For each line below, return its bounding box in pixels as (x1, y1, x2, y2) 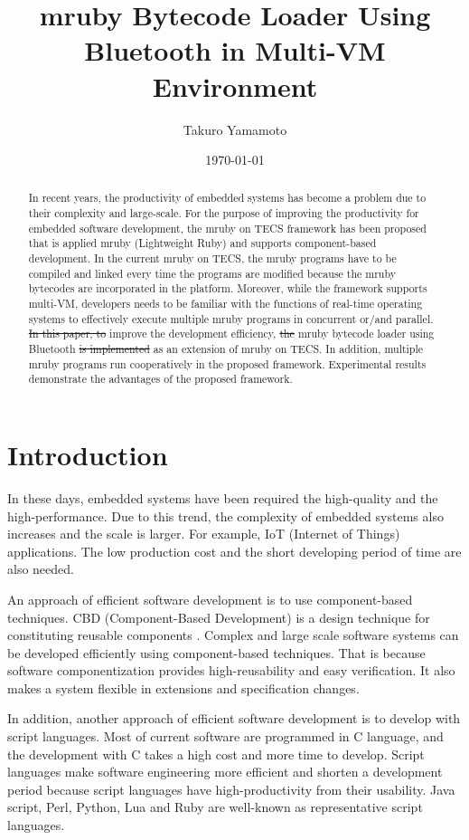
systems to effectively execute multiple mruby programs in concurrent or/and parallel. (28, 310, 434, 326)
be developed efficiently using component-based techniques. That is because (7, 643, 426, 662)
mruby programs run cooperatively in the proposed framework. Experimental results (28, 356, 427, 371)
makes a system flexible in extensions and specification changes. (7, 678, 360, 697)
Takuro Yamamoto (183, 119, 287, 138)
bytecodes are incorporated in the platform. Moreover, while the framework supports (28, 281, 427, 296)
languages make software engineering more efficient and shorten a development (7, 762, 443, 781)
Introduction (7, 436, 168, 473)
